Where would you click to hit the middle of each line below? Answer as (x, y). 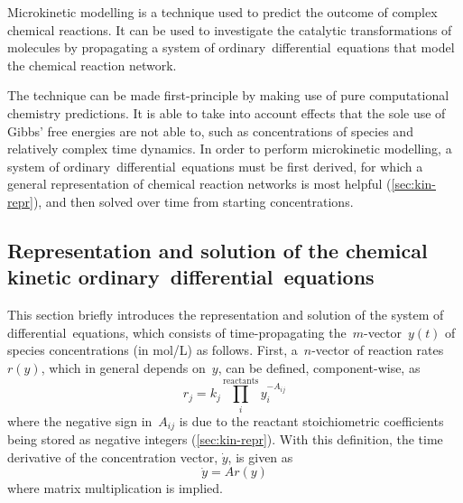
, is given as (260, 456)
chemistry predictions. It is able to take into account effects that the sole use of (227, 112)
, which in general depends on (123, 367)
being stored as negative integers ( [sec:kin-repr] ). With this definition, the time (225, 439)
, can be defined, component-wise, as (319, 367)
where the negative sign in (80, 420)
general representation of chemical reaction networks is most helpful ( (199, 184)
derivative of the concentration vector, (113, 456)
